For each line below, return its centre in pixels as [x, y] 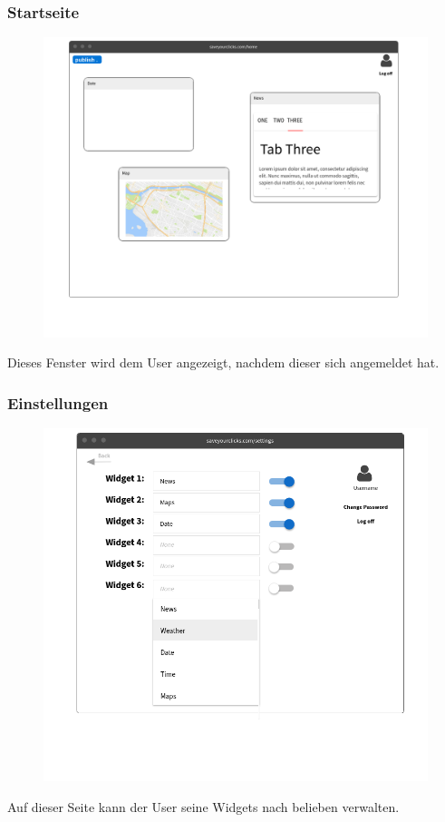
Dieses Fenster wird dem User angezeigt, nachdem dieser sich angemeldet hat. [223, 362]
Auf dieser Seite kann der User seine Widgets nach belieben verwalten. [203, 806]
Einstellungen [58, 402]
